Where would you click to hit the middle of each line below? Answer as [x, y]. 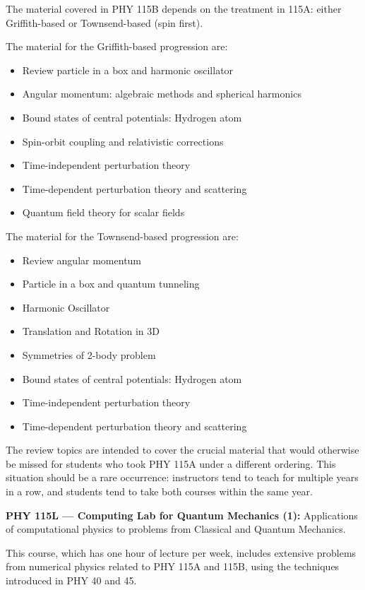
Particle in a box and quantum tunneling [111, 284]
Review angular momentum [82, 260]
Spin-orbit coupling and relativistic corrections [123, 141]
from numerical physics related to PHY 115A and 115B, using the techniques [173, 566]
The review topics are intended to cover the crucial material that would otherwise [182, 450]
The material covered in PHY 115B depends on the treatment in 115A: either [174, 8]
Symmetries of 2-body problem [89, 354]
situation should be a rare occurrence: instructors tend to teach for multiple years [182, 477]
